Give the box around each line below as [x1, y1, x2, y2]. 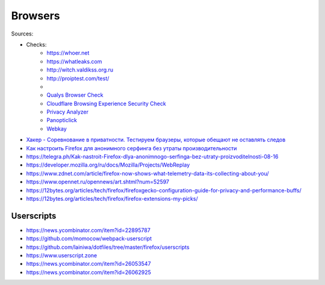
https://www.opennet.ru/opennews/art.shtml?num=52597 [26, 178, 170, 186]
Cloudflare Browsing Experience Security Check [46, 100, 167, 107]
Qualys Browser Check [46, 91, 104, 99]
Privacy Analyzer [46, 108, 89, 115]
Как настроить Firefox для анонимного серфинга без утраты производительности [26, 144, 237, 152]
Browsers [11, 9, 60, 22]
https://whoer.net [46, 49, 90, 57]
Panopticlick [46, 117, 78, 124]
